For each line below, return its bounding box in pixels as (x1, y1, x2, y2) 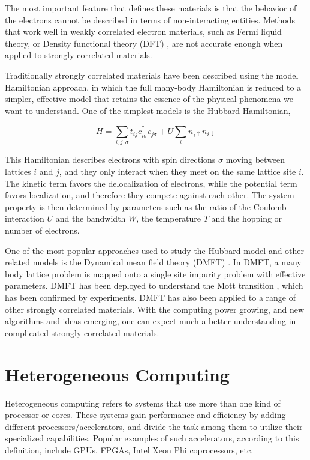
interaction (5, 212, 44, 225)
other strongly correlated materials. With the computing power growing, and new (5, 303, 304, 315)
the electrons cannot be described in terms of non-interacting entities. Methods (5, 13, 295, 26)
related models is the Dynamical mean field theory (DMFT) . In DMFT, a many (5, 256, 302, 268)
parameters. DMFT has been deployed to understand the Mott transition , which (5, 279, 303, 292)
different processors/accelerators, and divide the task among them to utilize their (5, 420, 303, 432)
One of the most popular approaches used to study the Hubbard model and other (5, 244, 305, 256)
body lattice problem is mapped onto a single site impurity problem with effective (5, 267, 306, 280)
